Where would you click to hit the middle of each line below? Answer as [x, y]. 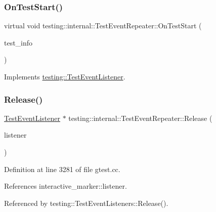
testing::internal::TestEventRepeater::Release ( [140, 118]
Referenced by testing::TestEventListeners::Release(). [86, 203]
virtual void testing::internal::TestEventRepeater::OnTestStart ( [103, 26]
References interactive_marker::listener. [66, 186]
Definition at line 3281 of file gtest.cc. [62, 169]
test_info [18, 42]
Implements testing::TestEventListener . [65, 76]
